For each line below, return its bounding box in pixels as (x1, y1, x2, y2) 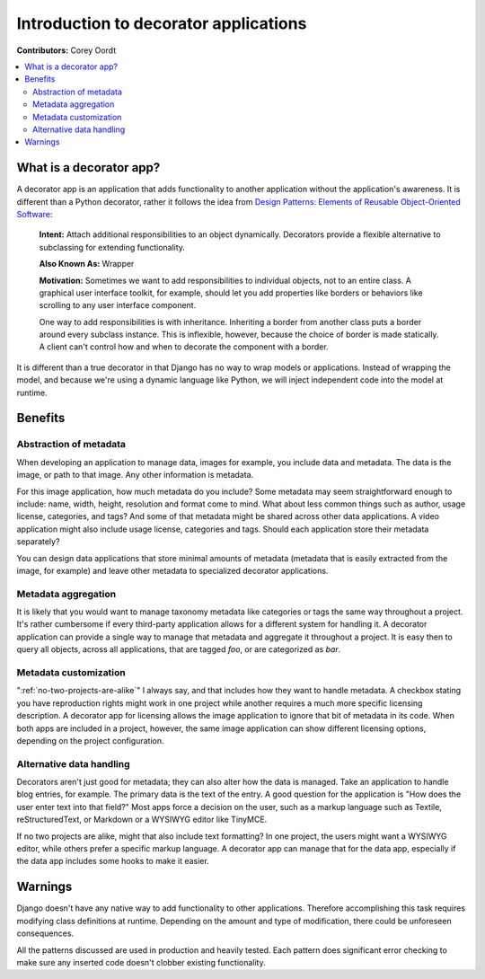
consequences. (16, 928, 75, 939)
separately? (16, 536, 60, 547)
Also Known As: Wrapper (39, 259, 135, 269)
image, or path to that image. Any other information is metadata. (16, 470, 254, 481)
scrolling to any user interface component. (39, 300, 197, 311)
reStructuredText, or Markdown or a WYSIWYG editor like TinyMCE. (16, 814, 268, 825)
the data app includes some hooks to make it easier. (16, 856, 210, 867)
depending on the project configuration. (16, 735, 165, 745)
